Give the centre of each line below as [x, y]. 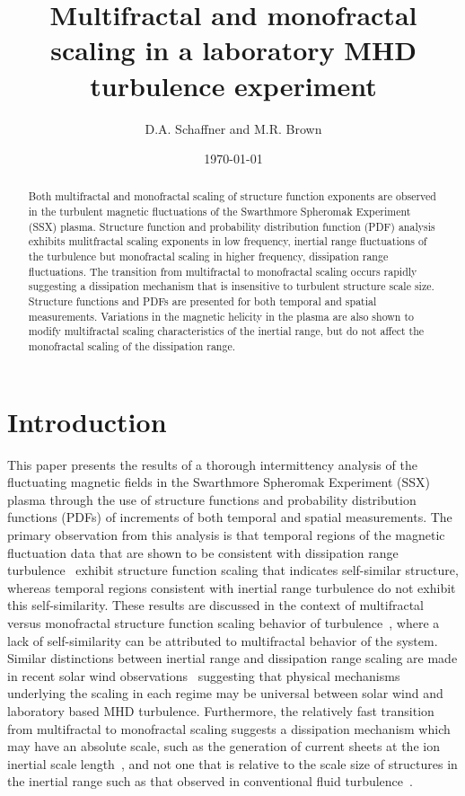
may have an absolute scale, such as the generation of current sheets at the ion [224, 746]
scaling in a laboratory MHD [233, 50]
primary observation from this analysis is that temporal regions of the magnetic [226, 535]
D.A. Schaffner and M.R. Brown [233, 128]
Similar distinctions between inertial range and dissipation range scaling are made [232, 658]
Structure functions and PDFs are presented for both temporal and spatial [202, 301]
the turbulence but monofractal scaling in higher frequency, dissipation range [208, 256]
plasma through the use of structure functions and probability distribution [212, 499]
